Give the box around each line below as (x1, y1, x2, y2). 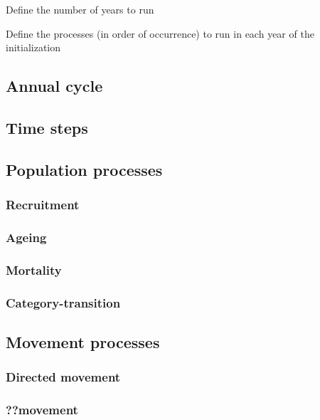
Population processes (6, 158, 163, 180)
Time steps (6, 116, 88, 138)
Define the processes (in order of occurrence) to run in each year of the (6, 26, 314, 41)
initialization (6, 40, 61, 55)
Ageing (6, 228, 47, 246)
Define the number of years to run (6, 2, 154, 16)
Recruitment (6, 196, 80, 214)
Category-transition (6, 293, 121, 311)
